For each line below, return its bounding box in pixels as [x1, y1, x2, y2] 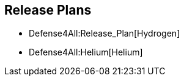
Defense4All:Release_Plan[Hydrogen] [29, 28, 180, 39]
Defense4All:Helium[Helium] [29, 47, 143, 58]
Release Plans [4, 2, 92, 18]
